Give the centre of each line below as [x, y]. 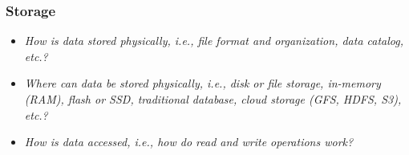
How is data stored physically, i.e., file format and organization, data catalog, [214, 41]
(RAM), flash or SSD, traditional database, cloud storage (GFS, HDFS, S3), [213, 99]
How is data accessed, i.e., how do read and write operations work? [189, 142]
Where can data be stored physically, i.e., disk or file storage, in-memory [202, 83]
